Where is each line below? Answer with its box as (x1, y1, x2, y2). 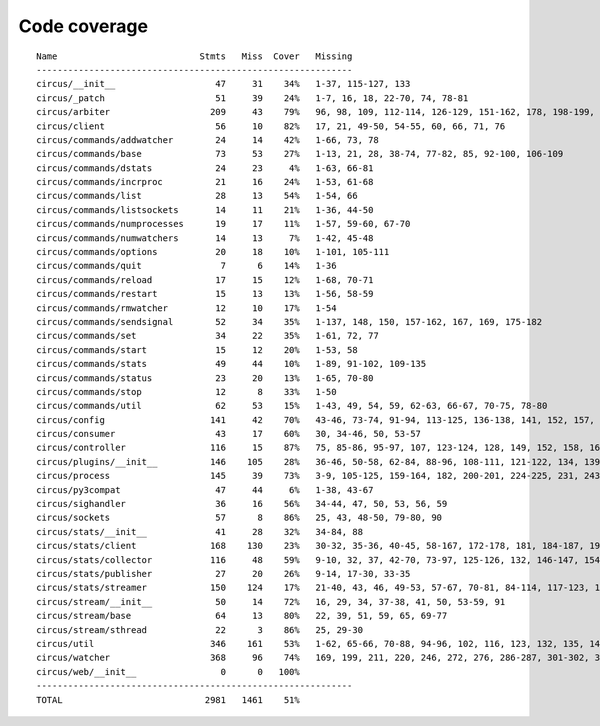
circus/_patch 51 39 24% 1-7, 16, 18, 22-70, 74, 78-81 (36, 92, 469, 104)
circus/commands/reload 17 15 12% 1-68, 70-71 (36, 274, 374, 285)
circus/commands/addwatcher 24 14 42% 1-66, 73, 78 (36, 134, 379, 145)
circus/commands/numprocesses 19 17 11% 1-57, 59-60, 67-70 (36, 218, 411, 230)
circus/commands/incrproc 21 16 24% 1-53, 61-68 (36, 176, 374, 188)
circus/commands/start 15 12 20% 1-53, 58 (36, 344, 359, 355)
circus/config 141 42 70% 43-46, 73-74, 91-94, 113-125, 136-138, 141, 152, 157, (36, 414, 595, 425)
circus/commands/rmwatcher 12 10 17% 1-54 (36, 302, 337, 314)
